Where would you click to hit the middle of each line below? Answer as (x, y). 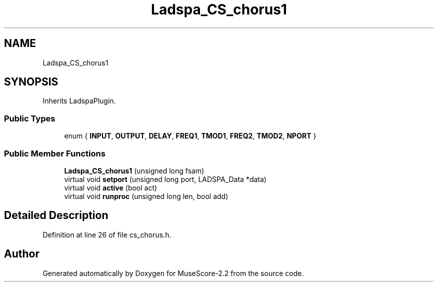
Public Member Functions (55, 153)
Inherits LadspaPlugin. (79, 101)
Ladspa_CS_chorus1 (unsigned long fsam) (134, 170)
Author (22, 254)
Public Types (30, 118)
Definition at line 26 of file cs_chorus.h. (107, 234)
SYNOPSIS (31, 82)
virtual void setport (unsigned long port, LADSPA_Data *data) (165, 179)
